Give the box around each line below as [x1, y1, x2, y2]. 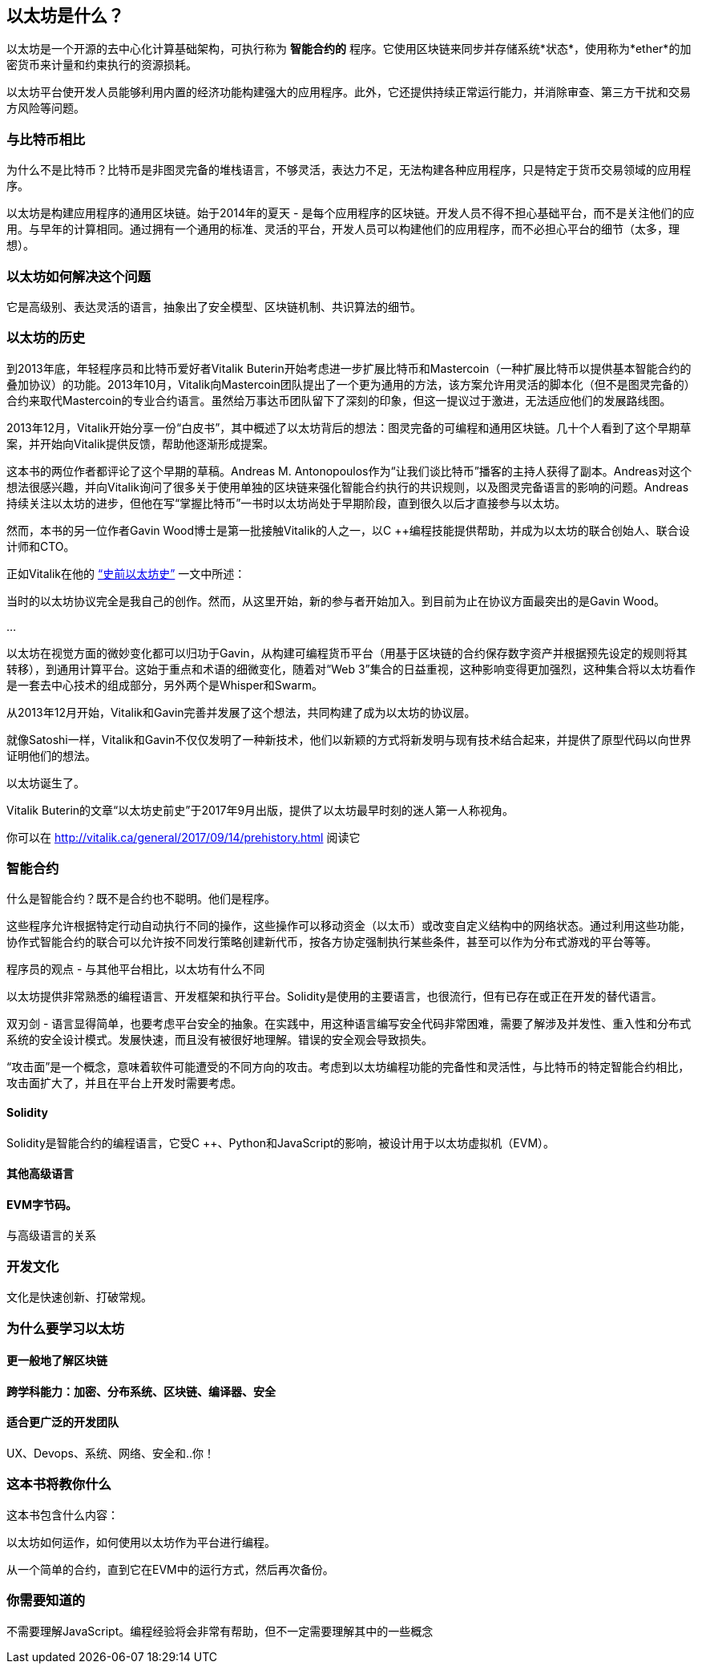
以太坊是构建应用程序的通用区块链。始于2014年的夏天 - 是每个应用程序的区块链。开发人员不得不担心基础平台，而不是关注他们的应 [6, 206, 695, 220]
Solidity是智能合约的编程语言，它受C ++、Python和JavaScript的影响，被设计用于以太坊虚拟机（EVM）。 [6, 1135, 555, 1150]
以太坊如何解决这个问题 [6, 268, 151, 285]
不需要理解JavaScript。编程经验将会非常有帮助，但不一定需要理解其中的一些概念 [6, 1623, 434, 1638]
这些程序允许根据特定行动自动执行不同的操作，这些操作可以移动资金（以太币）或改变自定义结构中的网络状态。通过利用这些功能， [6, 919, 691, 933]
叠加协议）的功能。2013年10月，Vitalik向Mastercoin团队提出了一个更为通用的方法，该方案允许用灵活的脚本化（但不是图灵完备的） [6, 377, 696, 391]
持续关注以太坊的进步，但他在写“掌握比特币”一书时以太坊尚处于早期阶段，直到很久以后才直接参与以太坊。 [6, 495, 567, 510]
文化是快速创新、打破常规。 [6, 1290, 152, 1304]
